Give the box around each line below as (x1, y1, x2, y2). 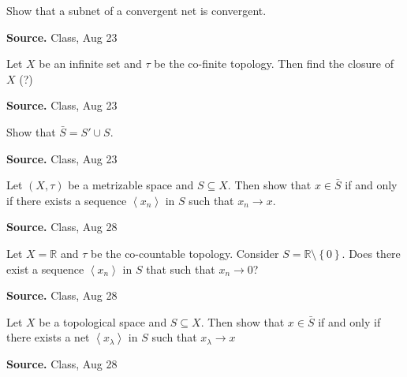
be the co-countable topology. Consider (90, 244, 279, 261)
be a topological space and (39, 313, 167, 330)
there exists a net (6, 329, 90, 345)
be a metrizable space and (68, 177, 194, 193)
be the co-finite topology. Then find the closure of (154, 55, 394, 72)
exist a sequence (6, 260, 84, 277)
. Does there (342, 244, 401, 261)
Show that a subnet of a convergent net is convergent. (6, 2, 267, 18)
